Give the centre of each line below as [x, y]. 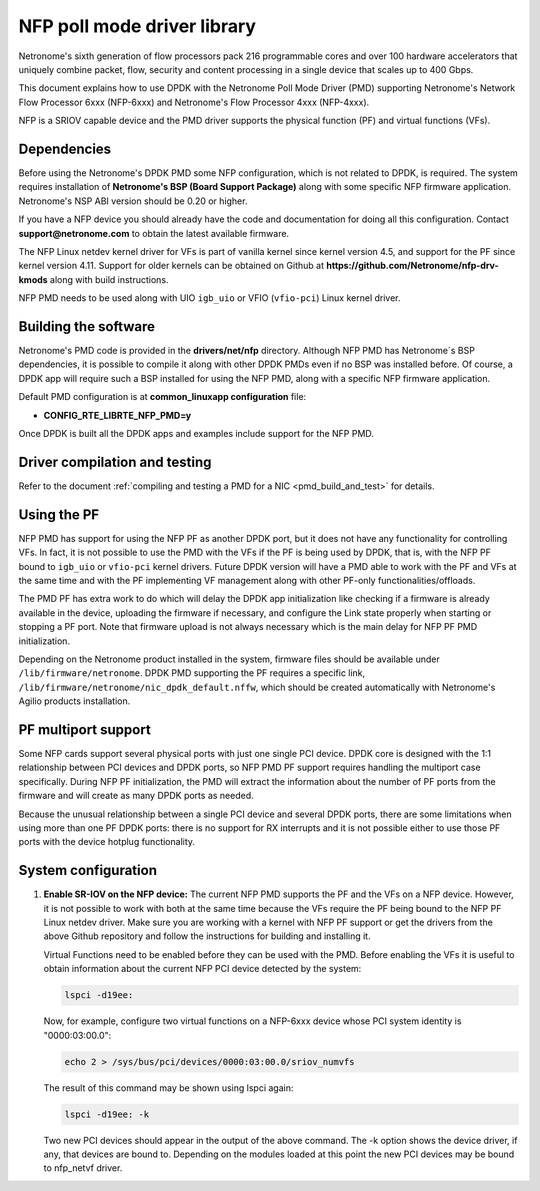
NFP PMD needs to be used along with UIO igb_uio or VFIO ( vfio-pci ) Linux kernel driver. [209, 298]
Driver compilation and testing [115, 461]
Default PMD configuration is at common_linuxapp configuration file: [162, 397]
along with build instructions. [109, 279]
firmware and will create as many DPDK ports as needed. [136, 796]
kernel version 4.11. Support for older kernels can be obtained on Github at [171, 266]
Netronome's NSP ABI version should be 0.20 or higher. [133, 201]
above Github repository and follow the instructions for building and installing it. [207, 936]
